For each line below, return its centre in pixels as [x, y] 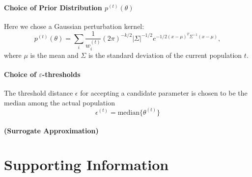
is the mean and [54, 55]
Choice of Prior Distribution [53, 7]
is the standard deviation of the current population [165, 55]
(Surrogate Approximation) [51, 131]
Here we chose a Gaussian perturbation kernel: [74, 26]
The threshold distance [39, 92]
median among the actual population [59, 102]
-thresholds [61, 74]
